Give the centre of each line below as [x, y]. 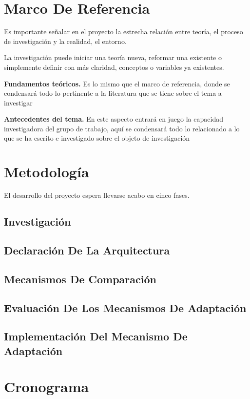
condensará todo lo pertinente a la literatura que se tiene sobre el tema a [113, 93]
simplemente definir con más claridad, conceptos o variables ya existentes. [114, 67]
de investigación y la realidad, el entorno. [65, 41]
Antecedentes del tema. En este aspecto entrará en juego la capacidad [114, 119]
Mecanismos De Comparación [80, 279]
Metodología [47, 172]
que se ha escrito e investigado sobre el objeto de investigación [97, 138]
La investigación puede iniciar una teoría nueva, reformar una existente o [113, 57]
